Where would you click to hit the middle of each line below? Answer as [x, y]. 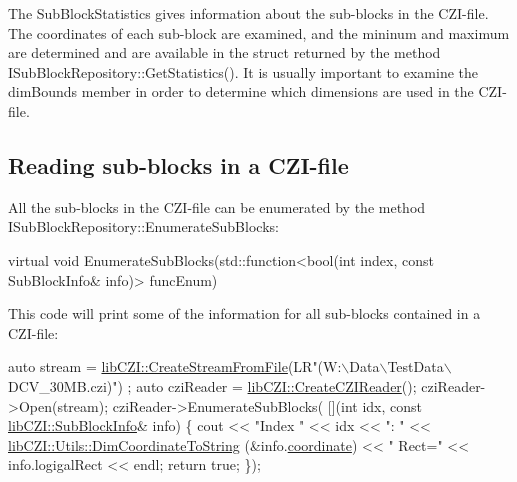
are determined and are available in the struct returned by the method [224, 52]
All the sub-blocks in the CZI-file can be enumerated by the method [217, 206]
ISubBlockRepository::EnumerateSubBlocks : [143, 226]
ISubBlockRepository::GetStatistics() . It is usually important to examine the [243, 71]
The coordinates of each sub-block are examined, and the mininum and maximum [259, 32]
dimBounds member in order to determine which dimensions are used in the [241, 91]
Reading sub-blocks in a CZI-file [178, 164]
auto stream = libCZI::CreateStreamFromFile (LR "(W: [175, 366]
